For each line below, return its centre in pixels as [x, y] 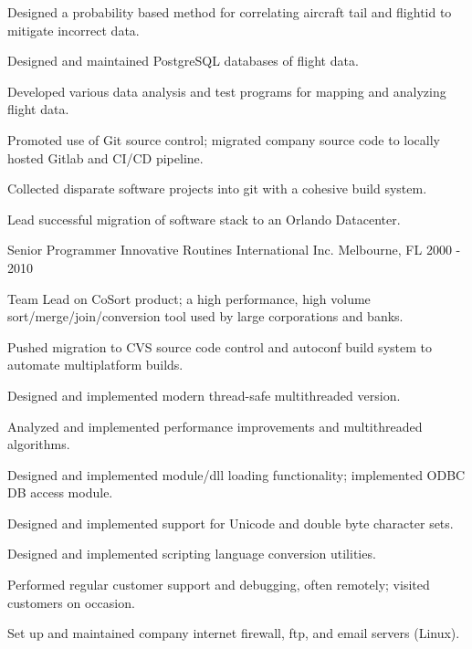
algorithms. [39, 444]
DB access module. [60, 492]
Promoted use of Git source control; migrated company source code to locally [224, 139]
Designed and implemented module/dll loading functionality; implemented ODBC [236, 474]
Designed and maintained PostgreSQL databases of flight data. [183, 61]
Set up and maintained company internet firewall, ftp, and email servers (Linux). [234, 633]
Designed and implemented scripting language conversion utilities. [192, 554]
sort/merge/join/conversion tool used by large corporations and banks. [205, 316]
